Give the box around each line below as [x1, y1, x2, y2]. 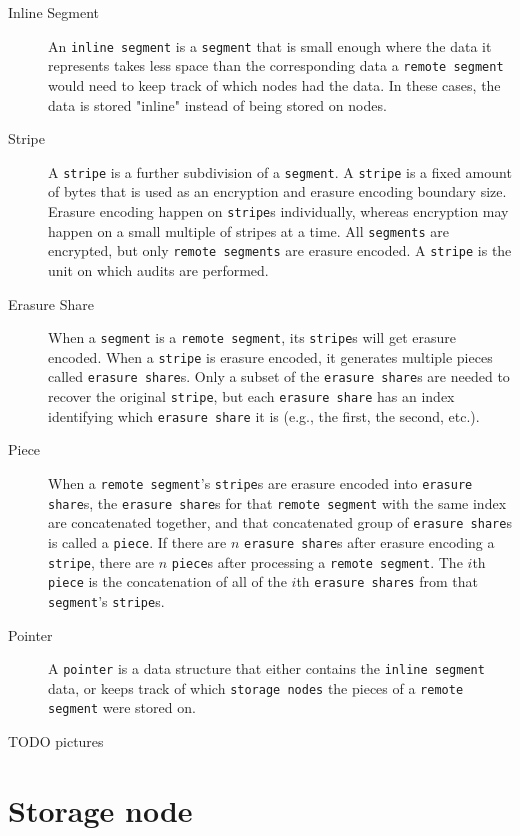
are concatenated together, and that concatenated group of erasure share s [48, 512, 512, 533]
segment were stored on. [48, 697, 196, 718]
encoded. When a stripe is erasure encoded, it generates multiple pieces [48, 346, 493, 367]
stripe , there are [48, 551, 155, 572]
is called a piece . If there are [48, 531, 227, 552]
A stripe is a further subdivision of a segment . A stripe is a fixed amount [48, 161, 512, 182]
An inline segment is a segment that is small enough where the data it [48, 35, 492, 56]
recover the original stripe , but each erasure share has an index [48, 386, 455, 407]
